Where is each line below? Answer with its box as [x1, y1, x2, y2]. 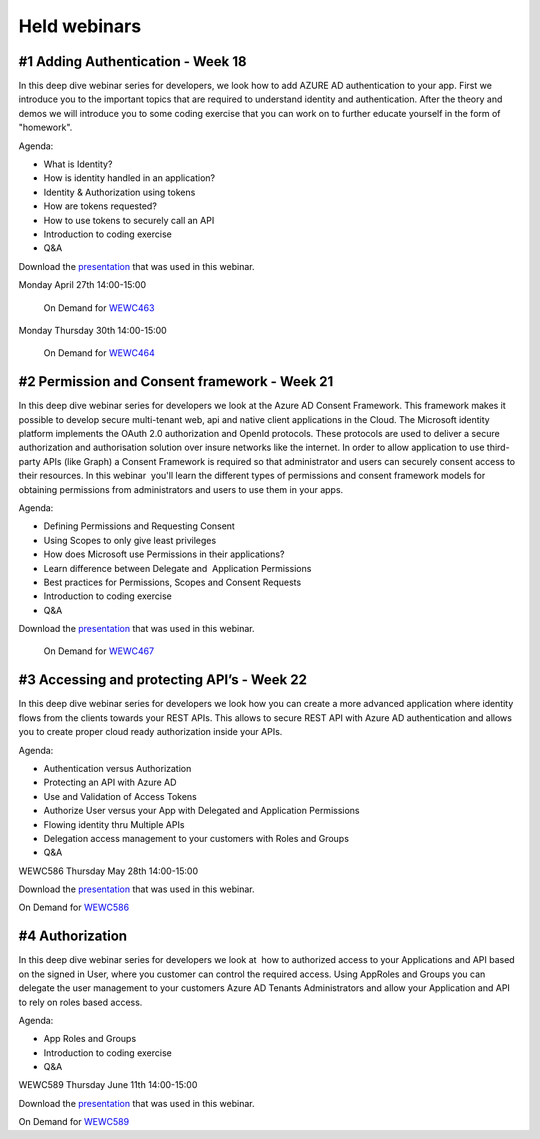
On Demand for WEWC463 [43, 301, 155, 314]
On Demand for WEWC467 [43, 645, 155, 657]
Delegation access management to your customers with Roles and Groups [43, 832, 350, 844]
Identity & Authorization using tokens [43, 186, 196, 198]
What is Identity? [43, 158, 113, 170]
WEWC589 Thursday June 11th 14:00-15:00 [18, 1079, 198, 1091]
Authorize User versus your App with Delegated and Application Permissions [43, 805, 360, 817]
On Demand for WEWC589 [18, 1116, 130, 1128]
